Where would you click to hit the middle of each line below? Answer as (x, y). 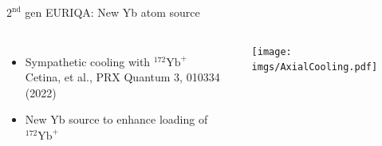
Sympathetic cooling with (88, 61)
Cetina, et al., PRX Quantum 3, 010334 (122, 77)
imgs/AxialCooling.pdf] (315, 67)
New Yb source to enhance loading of (116, 119)
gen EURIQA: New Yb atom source (112, 12)
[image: (272, 51)
